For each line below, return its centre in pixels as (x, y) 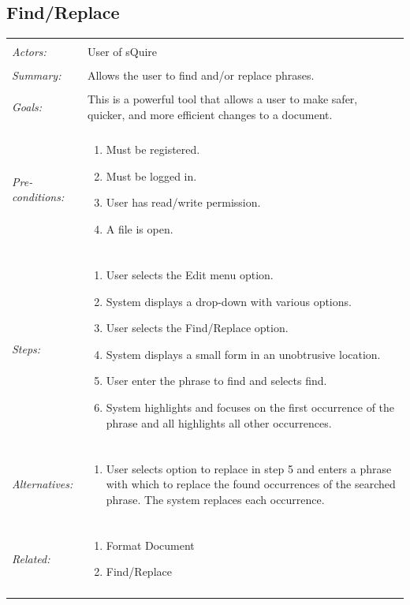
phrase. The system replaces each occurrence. (215, 499)
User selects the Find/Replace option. (197, 328)
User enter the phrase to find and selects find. (216, 381)
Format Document (150, 545)
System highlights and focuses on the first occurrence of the (250, 407)
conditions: (38, 197)
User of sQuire (122, 52)
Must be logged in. (151, 176)
